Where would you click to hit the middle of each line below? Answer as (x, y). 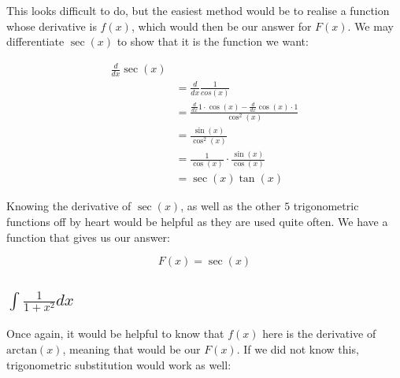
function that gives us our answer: (88, 237)
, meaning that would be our (131, 349)
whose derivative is (52, 26)
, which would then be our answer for (221, 26)
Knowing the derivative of (69, 206)
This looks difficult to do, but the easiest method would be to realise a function (198, 10)
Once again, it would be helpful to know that (115, 334)
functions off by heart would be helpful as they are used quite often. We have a (197, 221)
